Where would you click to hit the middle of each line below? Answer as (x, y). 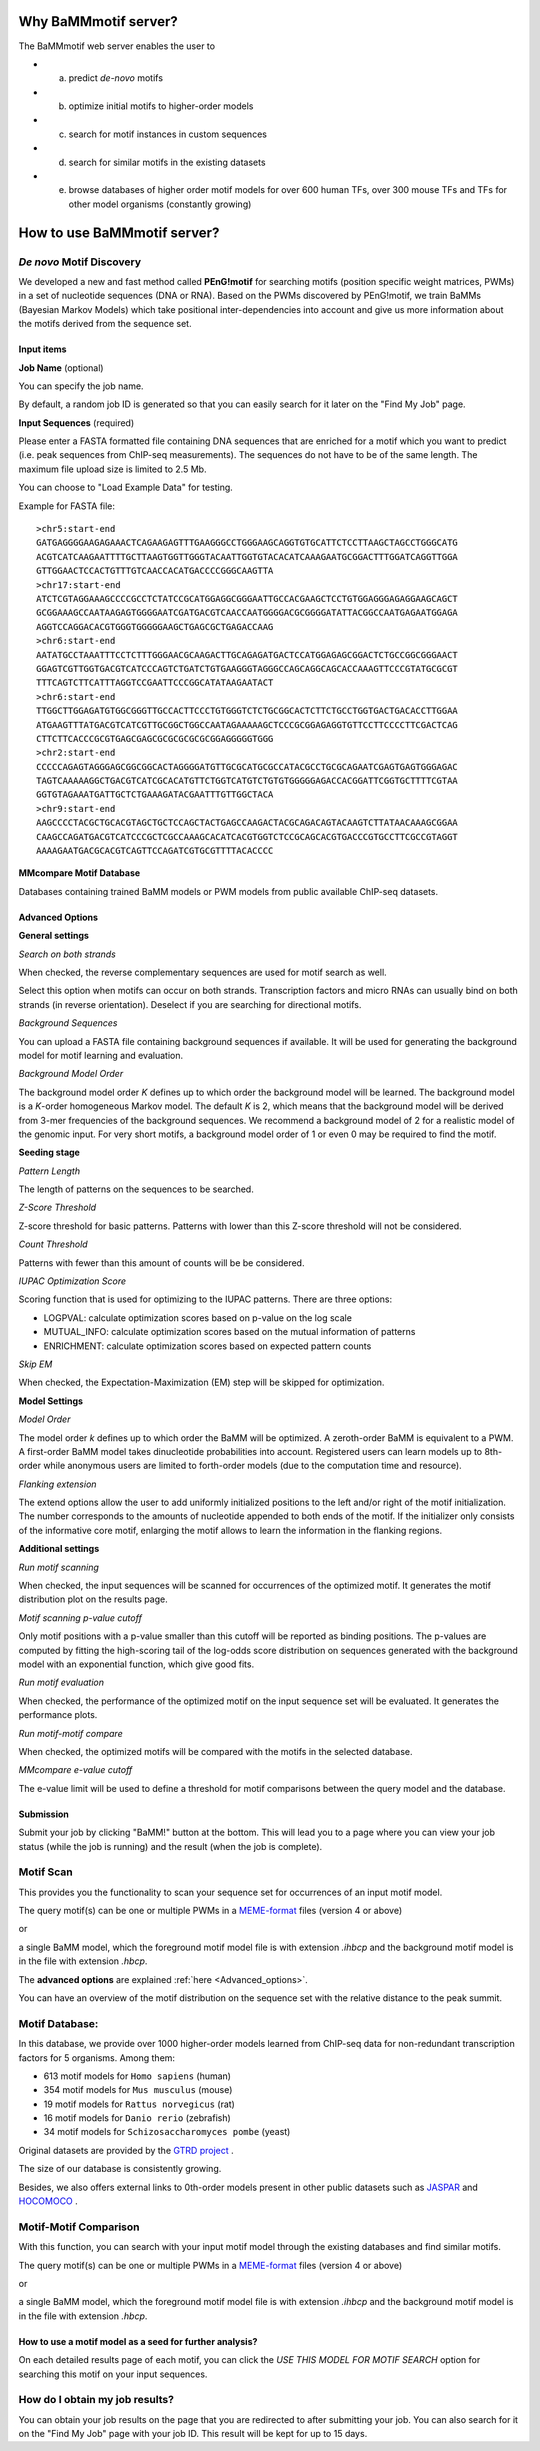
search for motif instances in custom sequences (167, 134)
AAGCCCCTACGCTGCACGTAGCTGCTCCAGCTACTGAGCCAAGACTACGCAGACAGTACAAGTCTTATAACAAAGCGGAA (247, 823)
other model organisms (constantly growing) (160, 204)
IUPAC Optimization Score (72, 1281)
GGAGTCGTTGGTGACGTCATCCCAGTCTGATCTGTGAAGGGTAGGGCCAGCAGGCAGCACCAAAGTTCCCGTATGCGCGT (247, 668)
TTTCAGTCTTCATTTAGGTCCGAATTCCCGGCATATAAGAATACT (155, 683)
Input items (42, 349)
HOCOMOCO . (48, 2201)
